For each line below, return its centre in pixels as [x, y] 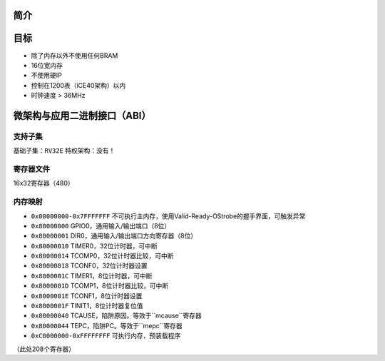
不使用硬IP [46, 76]
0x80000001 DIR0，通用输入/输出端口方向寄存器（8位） [114, 236]
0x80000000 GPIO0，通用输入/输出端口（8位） [101, 225]
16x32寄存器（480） [43, 183]
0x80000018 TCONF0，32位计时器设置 [89, 266]
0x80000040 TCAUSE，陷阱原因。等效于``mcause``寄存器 [117, 316]
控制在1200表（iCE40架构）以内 [78, 85]
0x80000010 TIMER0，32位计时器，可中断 [94, 245]
